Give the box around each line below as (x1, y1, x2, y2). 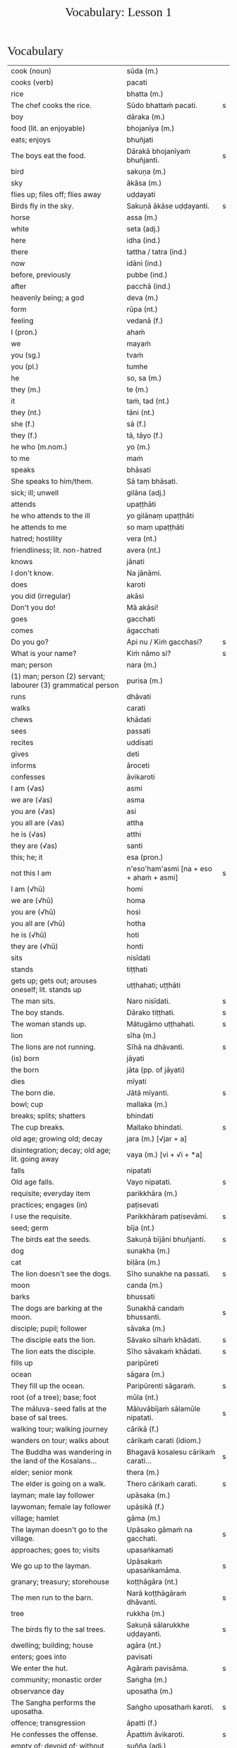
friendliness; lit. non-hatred (11, 545, 102, 555)
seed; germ (11, 1223, 49, 1233)
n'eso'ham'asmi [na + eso (126, 864, 213, 873)
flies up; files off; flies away (11, 190, 102, 199)
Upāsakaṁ (126, 1557, 162, 1566)
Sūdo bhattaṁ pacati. (126, 100, 197, 110)
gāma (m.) (126, 1514, 161, 1523)
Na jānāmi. (126, 568, 162, 577)
